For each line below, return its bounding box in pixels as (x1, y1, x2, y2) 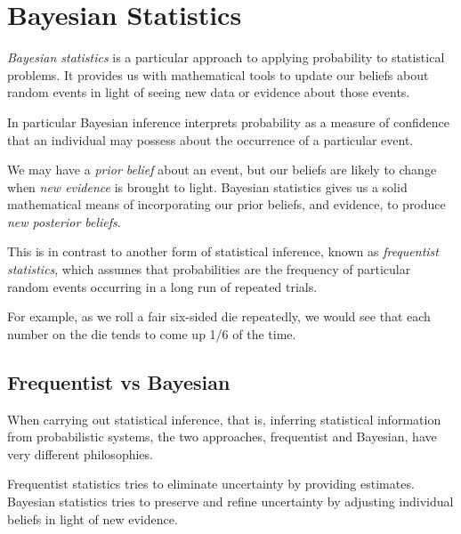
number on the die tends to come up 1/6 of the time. (7, 324, 296, 343)
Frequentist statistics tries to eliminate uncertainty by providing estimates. (7, 474, 415, 493)
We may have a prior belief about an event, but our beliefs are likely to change (7, 160, 437, 179)
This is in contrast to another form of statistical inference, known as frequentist (7, 242, 439, 261)
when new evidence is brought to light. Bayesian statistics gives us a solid (7, 177, 408, 196)
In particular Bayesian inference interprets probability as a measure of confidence (7, 112, 449, 131)
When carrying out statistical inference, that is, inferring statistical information (7, 409, 441, 428)
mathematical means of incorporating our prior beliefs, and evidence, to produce (7, 195, 446, 214)
